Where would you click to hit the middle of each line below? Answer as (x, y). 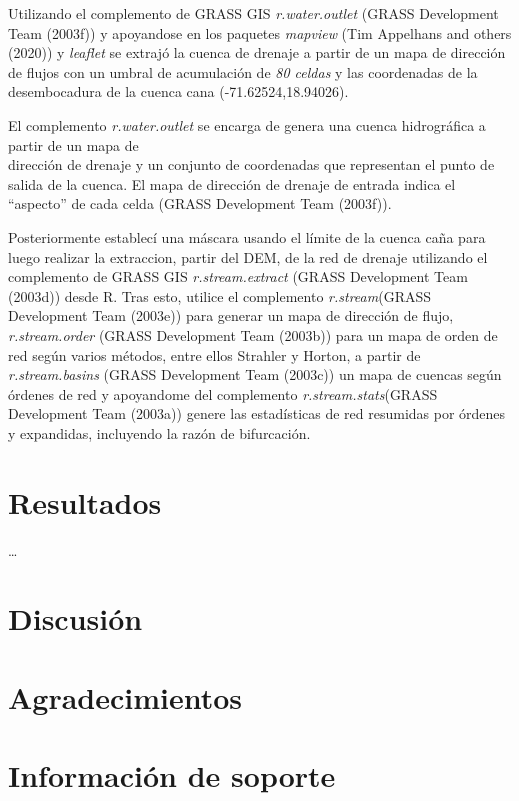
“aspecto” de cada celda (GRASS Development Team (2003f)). (200, 203)
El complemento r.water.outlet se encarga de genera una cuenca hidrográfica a (247, 124)
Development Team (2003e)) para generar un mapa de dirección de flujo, (231, 315)
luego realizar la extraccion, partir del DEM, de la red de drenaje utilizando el (248, 256)
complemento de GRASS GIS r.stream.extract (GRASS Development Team (238, 276)
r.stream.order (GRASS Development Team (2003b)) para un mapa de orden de (253, 334)
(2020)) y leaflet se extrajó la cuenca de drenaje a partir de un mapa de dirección (257, 52)
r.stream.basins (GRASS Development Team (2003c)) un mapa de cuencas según (255, 374)
